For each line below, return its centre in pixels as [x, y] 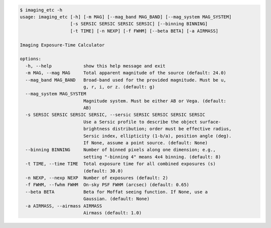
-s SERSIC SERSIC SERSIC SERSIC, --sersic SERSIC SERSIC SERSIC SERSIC [115, 115]
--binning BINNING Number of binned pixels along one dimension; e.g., [120, 150]
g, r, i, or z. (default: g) [119, 87]
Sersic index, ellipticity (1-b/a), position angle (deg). [157, 136]
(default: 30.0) [103, 171]
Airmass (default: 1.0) [112, 213]
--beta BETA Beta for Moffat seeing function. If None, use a [117, 192]
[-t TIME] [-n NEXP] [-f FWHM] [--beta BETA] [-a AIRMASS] [144, 31]
